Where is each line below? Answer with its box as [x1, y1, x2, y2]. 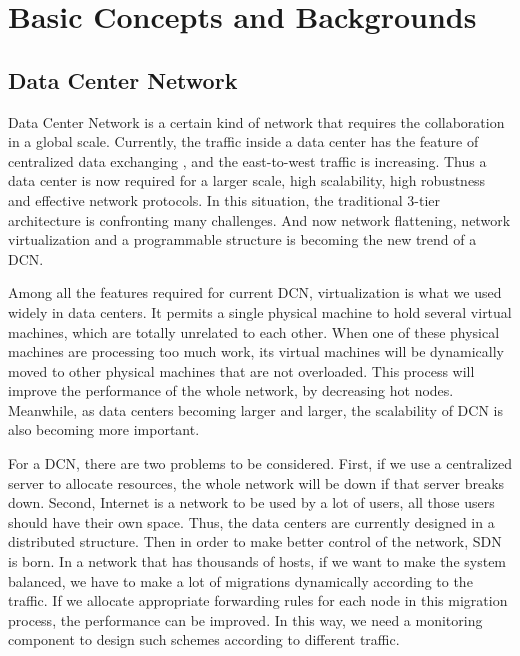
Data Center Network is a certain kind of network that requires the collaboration [8, 111, 505, 132]
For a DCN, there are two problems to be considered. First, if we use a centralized [8, 453, 512, 474]
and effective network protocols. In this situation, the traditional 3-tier [8, 189, 441, 210]
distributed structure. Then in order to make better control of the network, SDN [8, 531, 502, 552]
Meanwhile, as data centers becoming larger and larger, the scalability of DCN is [8, 399, 503, 420]
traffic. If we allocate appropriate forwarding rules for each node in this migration [8, 590, 508, 611]
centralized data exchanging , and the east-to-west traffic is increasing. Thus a [8, 150, 487, 171]
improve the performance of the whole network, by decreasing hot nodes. [8, 380, 454, 401]
